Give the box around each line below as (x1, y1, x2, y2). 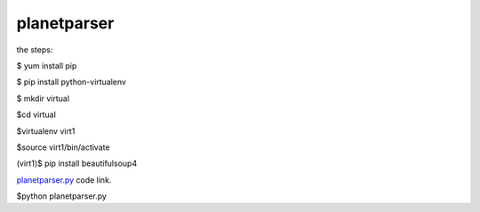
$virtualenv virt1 (16, 125, 76, 137)
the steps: (16, 44, 53, 55)
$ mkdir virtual (16, 93, 70, 104)
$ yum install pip (16, 60, 77, 71)
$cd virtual (16, 109, 57, 120)
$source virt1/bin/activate (16, 142, 110, 153)
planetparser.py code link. (16, 174, 112, 185)
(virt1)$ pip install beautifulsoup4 (16, 158, 138, 169)
